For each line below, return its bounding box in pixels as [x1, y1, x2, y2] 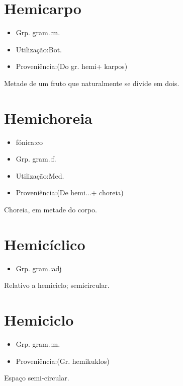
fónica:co [16, 136, 43, 147]
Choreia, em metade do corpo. [4, 204, 97, 214]
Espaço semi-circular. [4, 372, 69, 383]
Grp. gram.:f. [16, 153, 56, 164]
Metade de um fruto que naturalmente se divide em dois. [4, 78, 179, 88]
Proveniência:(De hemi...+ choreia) [16, 187, 124, 198]
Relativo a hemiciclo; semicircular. [4, 280, 110, 290]
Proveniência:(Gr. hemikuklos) [16, 355, 110, 366]
